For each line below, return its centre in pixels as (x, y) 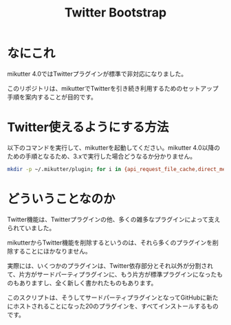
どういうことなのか (61, 199)
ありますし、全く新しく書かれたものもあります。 (88, 282)
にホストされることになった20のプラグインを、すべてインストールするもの (113, 306)
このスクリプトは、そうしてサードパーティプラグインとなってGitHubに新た (113, 298)
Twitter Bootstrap (115, 13)
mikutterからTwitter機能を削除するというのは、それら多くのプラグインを (110, 243)
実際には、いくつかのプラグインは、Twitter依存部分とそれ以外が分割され (110, 265)
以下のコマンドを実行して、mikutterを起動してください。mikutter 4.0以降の (114, 147)
